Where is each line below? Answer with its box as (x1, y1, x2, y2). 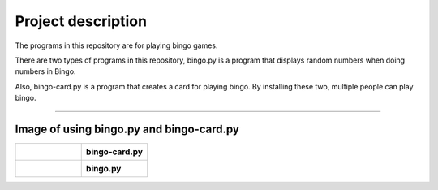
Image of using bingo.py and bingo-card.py (15, 122, 239, 136)
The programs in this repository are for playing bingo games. (15, 41, 218, 50)
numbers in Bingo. (15, 67, 76, 76)
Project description (15, 12, 148, 30)
